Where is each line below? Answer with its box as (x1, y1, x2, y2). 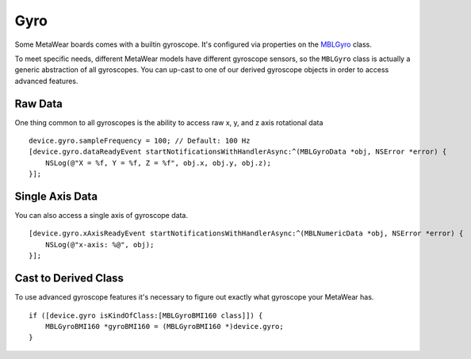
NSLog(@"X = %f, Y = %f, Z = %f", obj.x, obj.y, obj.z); (44, 158, 271, 167)
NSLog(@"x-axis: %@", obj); (44, 240, 155, 249)
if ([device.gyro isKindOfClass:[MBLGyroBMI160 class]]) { (29, 311, 263, 320)
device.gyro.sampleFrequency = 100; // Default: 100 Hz (29, 136, 251, 146)
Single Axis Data (14, 190, 98, 203)
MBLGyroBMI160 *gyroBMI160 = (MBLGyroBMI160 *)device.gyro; (44, 322, 285, 330)
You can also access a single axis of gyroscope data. (14, 211, 188, 220)
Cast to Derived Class (14, 272, 124, 285)
